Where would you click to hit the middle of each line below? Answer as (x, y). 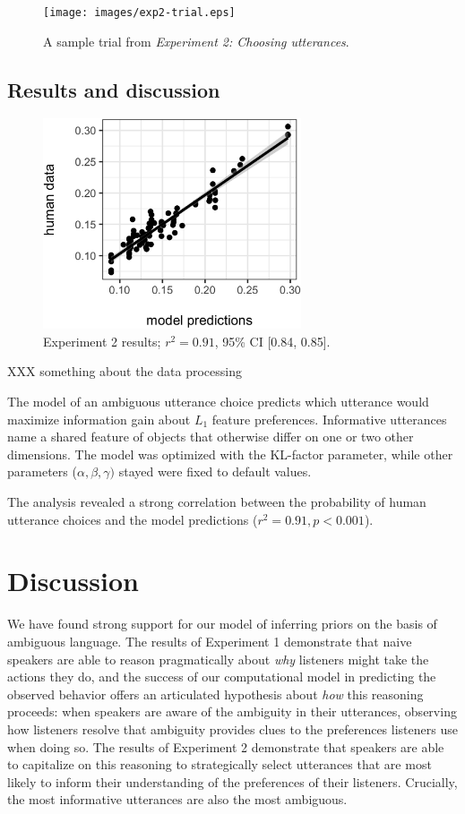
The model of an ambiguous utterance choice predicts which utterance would (218, 402)
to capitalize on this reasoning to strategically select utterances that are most (220, 764)
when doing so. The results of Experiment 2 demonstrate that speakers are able (226, 746)
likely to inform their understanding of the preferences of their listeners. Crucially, (232, 781)
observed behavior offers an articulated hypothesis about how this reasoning (215, 694)
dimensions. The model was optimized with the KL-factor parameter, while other (230, 454)
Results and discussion (114, 89)
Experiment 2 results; (102, 341)
